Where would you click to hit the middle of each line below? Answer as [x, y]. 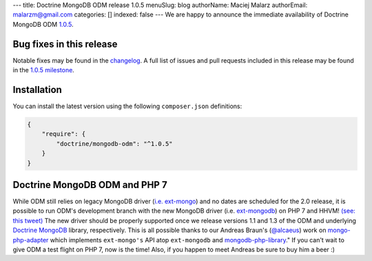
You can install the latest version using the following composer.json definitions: [127, 106]
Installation [37, 90]
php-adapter [31, 240]
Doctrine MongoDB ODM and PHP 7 [90, 185]
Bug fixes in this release [65, 44]
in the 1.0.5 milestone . [44, 70]
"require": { [64, 134]
